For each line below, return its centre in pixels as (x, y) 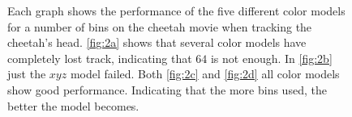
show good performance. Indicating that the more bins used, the (167, 89)
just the (27, 74)
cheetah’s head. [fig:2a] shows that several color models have (157, 42)
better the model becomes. (73, 105)
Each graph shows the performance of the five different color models (176, 10)
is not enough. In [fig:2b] (271, 58)
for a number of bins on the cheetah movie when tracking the (160, 26)
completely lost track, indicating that (100, 58)
